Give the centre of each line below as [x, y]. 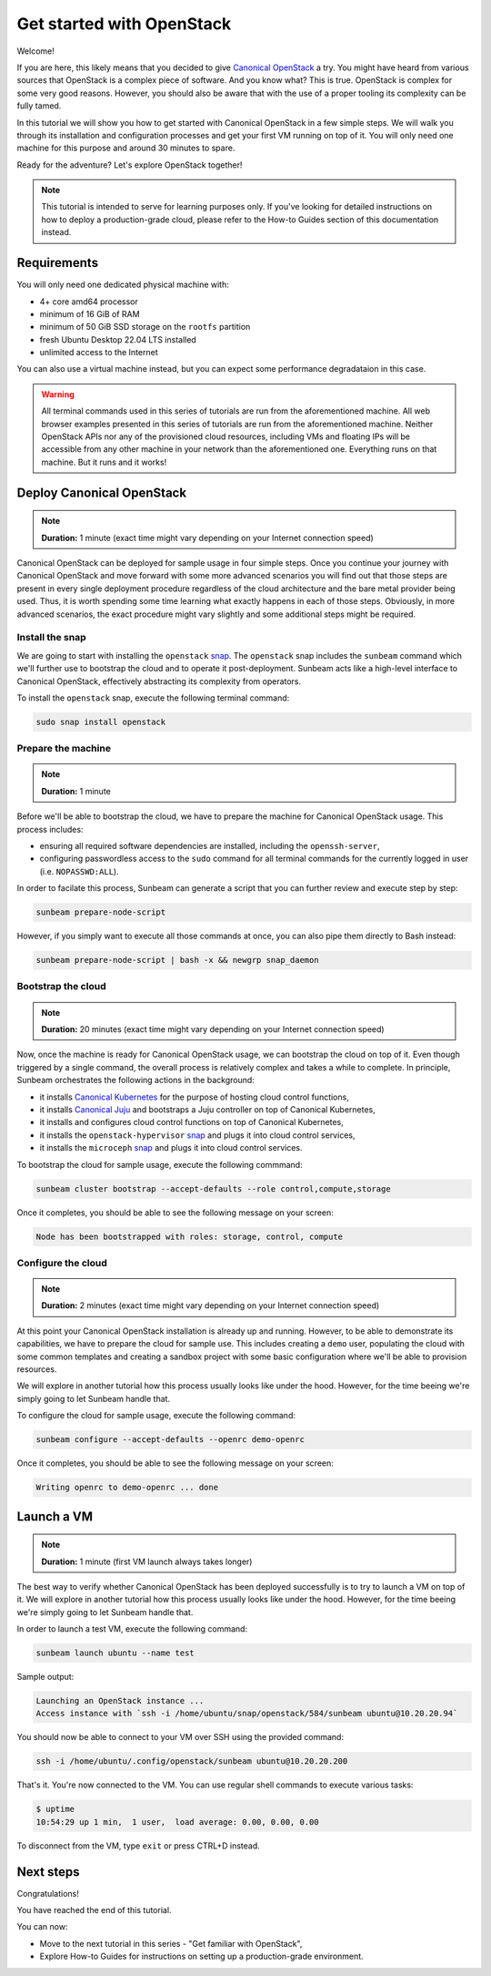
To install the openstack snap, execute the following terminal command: [153, 698]
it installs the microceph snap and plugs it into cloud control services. [171, 1148]
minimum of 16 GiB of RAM [90, 313]
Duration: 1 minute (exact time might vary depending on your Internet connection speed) [208, 538]
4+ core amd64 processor [89, 302]
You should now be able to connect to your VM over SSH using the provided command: [180, 1737]
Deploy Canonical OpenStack [101, 492]
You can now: [42, 1927]
